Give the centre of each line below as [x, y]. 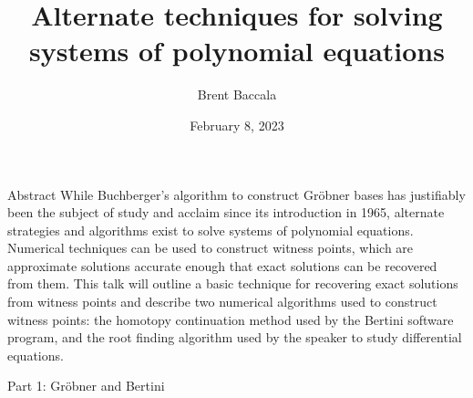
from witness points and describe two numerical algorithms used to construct [222, 302]
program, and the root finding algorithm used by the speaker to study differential [235, 337]
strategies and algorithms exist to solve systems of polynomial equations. [211, 230]
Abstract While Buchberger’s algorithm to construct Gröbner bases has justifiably [236, 194]
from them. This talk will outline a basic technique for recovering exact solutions [233, 283]
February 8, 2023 [237, 125]
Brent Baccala [237, 94]
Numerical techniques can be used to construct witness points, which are [211, 248]
